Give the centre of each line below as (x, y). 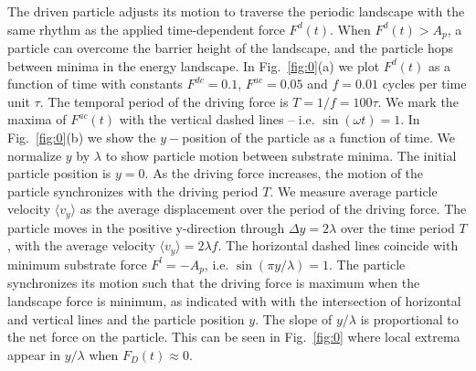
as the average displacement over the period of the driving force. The (273, 209)
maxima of (37, 119)
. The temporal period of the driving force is (164, 101)
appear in (34, 354)
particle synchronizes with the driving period (133, 191)
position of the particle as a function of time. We (318, 138)
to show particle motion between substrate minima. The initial (281, 155)
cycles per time (424, 84)
